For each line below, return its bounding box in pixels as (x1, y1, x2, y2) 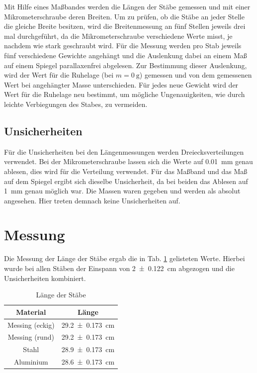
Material (16, 306, 46, 317)
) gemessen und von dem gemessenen (139, 70, 252, 80)
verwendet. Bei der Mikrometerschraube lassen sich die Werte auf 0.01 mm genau (4, 156, 253, 167)
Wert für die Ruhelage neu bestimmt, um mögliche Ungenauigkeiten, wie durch (4, 89, 245, 99)
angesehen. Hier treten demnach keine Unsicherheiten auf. (4, 195, 180, 205)
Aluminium (13, 357, 48, 367)
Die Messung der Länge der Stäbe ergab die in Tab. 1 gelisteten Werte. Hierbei (4, 253, 245, 264)
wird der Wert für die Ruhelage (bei (4, 70, 114, 80)
